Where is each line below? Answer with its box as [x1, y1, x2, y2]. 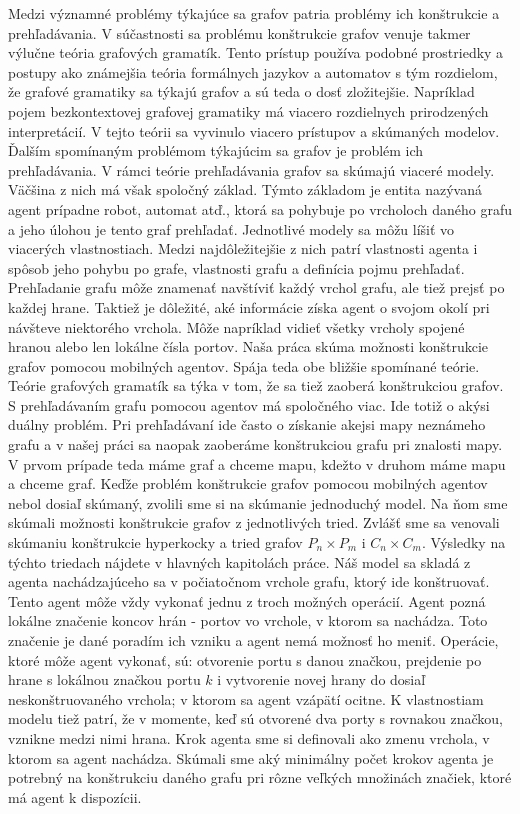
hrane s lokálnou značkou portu [8, 669, 201, 690]
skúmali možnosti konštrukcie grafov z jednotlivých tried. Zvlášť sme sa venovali [8, 512, 500, 533]
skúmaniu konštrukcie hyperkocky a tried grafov [8, 532, 303, 553]
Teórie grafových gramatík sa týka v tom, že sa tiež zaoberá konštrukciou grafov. [8, 375, 504, 396]
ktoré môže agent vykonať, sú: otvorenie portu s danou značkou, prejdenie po [8, 649, 482, 670]
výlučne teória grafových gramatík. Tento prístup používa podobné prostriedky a [8, 42, 504, 63]
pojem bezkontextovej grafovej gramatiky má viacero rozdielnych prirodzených [8, 100, 489, 121]
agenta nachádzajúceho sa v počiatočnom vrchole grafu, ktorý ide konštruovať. [8, 571, 490, 592]
